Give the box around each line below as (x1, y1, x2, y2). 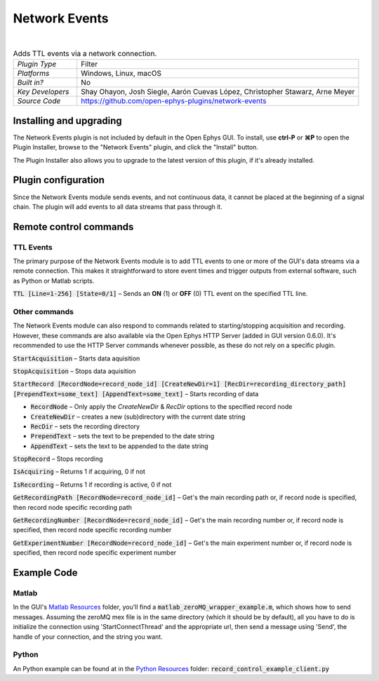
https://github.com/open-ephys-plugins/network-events (81, 96, 267, 106)
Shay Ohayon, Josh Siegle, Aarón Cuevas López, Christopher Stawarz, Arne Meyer (81, 87, 355, 97)
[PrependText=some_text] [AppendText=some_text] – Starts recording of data (13, 389, 259, 398)
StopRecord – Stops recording (13, 454, 103, 463)
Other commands (13, 307, 74, 316)
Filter (81, 60, 98, 69)
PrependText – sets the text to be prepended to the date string (30, 432, 215, 440)
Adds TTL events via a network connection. (13, 49, 157, 59)
